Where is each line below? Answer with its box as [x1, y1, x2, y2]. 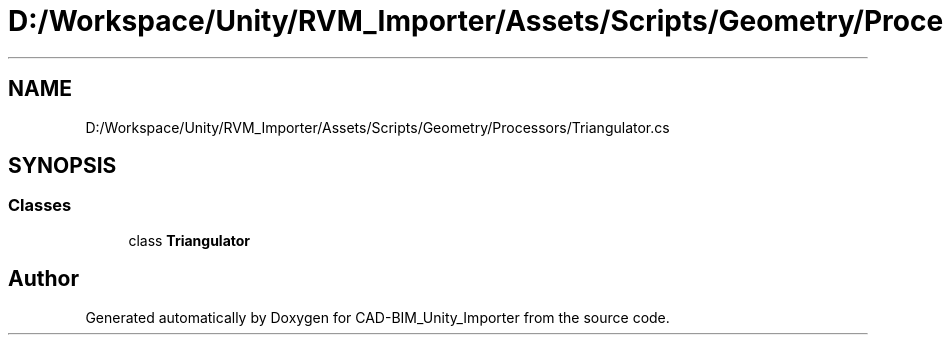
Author [8, 266, 79, 292]
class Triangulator [128, 231, 251, 249]
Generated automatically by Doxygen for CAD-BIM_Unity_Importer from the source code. [85, 308, 670, 326]
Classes [8, 195, 72, 216]
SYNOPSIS [8, 153, 117, 179]
